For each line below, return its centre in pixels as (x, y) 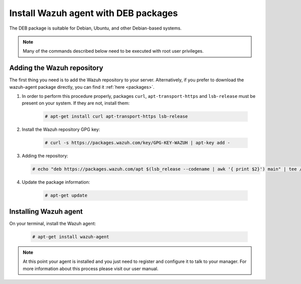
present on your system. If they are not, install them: (76, 103)
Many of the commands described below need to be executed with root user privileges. (113, 51)
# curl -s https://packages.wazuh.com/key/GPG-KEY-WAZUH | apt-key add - (137, 143)
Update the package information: (56, 182)
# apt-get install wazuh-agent (71, 237)
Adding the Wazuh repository (56, 68)
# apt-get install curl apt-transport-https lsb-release (116, 116)
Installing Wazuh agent (46, 211)
